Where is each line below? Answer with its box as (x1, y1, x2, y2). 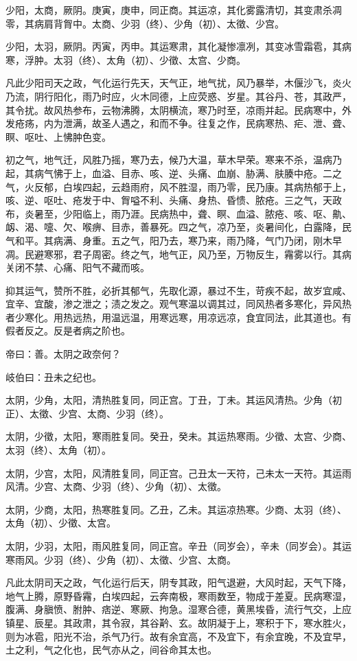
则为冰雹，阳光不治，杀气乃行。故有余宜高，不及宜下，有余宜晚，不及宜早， (5, 629, 352, 643)
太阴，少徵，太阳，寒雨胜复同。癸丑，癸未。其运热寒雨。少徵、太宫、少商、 (5, 429, 352, 443)
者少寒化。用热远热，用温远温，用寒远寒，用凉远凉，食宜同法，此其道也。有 (5, 310, 352, 324)
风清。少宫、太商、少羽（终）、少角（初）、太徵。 (5, 479, 227, 494)
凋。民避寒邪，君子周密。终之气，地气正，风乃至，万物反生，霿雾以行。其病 (5, 246, 352, 261)
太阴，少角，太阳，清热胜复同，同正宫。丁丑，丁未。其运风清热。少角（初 (5, 393, 342, 407)
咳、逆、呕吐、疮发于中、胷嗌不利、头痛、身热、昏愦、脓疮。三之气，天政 (5, 193, 342, 207)
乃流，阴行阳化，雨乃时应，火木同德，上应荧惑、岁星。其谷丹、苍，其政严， (5, 89, 352, 103)
